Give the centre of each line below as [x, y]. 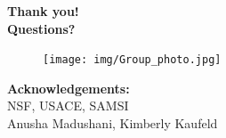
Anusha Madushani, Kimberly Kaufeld [113, 122]
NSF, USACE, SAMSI [68, 106]
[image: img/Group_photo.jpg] [132, 60]
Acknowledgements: [69, 88]
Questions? [41, 28]
